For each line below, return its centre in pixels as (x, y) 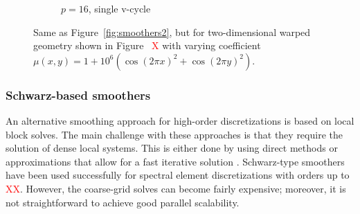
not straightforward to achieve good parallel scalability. (123, 202)
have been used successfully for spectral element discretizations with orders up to (178, 175)
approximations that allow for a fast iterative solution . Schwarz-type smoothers (175, 161)
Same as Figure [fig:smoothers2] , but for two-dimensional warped (172, 32)
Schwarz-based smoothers (78, 95)
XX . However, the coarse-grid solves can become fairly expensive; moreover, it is (176, 188)
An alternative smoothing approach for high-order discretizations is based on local (180, 121)
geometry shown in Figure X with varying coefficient (147, 45)
